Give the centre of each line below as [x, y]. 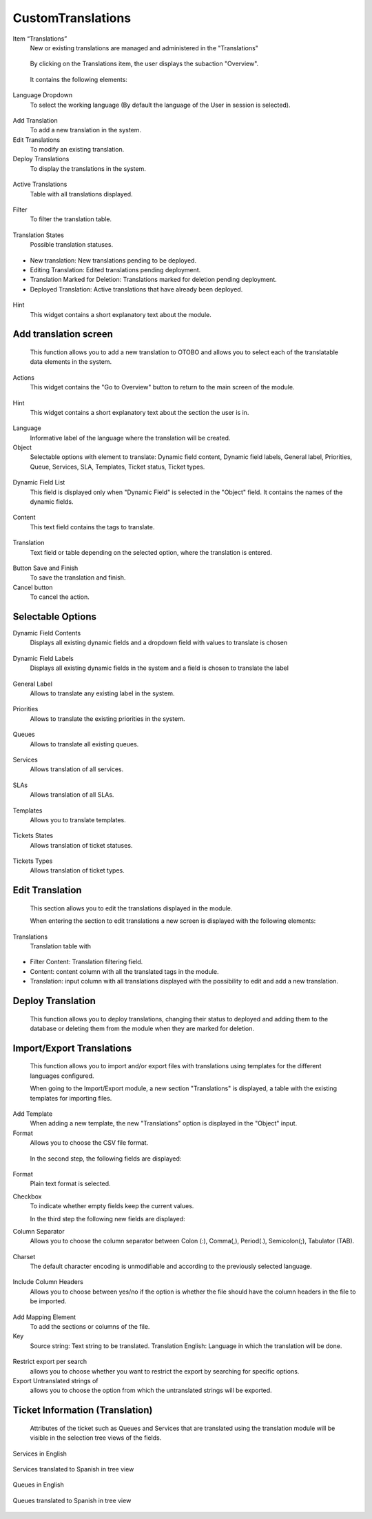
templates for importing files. [71, 1098]
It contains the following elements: [79, 79]
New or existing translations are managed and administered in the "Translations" [144, 48]
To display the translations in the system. [88, 168]
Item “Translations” [40, 39]
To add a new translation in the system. [85, 130]
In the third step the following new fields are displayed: [107, 1219]
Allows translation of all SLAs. [72, 795]
